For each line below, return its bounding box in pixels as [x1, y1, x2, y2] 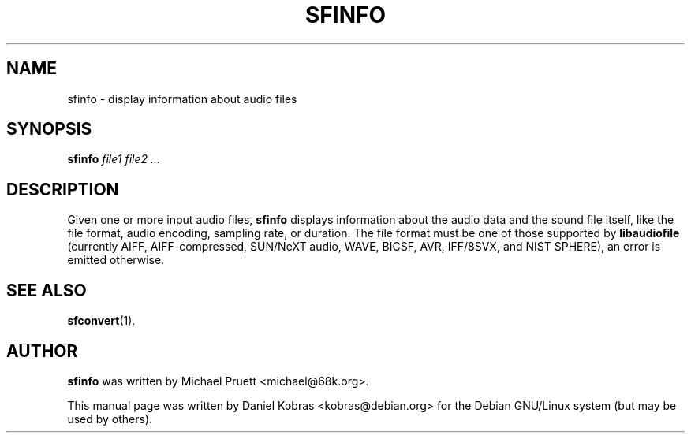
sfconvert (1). [67, 314, 136, 328]
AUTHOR [6, 340, 78, 361]
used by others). [67, 411, 153, 426]
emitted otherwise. [67, 253, 165, 267]
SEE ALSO [6, 280, 87, 300]
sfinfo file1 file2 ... [67, 152, 161, 166]
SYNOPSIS [6, 119, 92, 140]
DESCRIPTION [6, 179, 119, 199]
